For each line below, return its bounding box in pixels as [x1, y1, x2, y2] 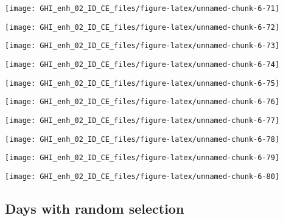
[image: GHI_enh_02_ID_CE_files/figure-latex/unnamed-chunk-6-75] [5, 79, 280, 88]
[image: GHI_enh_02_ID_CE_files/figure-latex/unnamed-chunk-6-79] [5, 153, 280, 163]
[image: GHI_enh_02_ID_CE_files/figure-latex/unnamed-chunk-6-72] [5, 23, 280, 32]
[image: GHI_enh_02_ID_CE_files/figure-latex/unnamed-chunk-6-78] [5, 135, 280, 144]
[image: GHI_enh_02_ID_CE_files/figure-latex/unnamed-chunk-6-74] [5, 60, 280, 69]
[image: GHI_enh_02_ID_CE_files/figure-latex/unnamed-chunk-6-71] [5, 4, 280, 13]
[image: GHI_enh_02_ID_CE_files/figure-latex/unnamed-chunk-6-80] [5, 172, 280, 181]
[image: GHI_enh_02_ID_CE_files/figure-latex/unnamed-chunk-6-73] [5, 41, 280, 51]
